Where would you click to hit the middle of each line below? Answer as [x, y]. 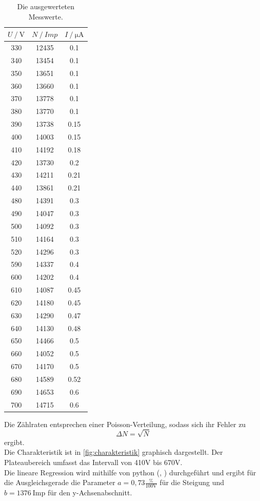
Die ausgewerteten [46, 6]
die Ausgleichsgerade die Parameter [60, 482]
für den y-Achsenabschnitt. [90, 493]
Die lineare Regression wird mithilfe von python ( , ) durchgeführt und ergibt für [130, 472]
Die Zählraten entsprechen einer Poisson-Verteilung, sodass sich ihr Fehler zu [125, 424]
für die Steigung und [192, 482]
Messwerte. [46, 16]
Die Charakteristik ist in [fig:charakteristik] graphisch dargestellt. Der [114, 452]
